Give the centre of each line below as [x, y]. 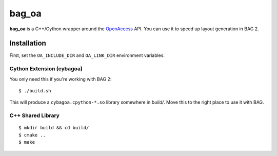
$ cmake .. [32, 135]
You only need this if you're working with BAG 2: [61, 79]
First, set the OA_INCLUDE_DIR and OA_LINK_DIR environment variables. [87, 55]
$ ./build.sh [35, 91]
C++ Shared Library [35, 115]
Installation [28, 43]
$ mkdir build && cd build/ [54, 128]
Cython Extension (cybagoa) [46, 69]
